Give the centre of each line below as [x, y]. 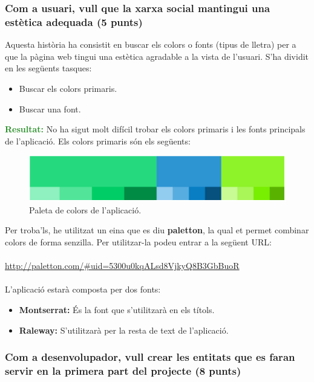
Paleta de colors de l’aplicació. [85, 209]
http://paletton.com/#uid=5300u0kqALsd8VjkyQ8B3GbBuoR [122, 266]
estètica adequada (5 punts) [74, 21]
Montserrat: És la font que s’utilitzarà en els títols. [117, 309]
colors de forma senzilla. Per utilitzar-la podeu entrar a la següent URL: [138, 241]
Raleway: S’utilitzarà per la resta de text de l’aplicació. [124, 330]
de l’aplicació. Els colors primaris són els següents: [98, 141]
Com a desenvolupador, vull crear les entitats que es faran [150, 357]
